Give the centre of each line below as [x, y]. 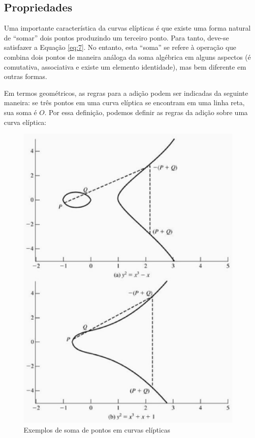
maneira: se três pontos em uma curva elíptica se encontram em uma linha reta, [124, 102]
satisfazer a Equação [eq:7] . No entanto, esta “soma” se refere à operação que [120, 47]
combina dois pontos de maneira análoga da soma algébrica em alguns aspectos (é [127, 57]
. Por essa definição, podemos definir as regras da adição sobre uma [146, 112]
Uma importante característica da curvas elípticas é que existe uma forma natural [127, 28]
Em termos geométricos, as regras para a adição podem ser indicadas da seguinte [126, 93]
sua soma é [21, 112]
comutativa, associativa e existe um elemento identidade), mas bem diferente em [125, 66]
